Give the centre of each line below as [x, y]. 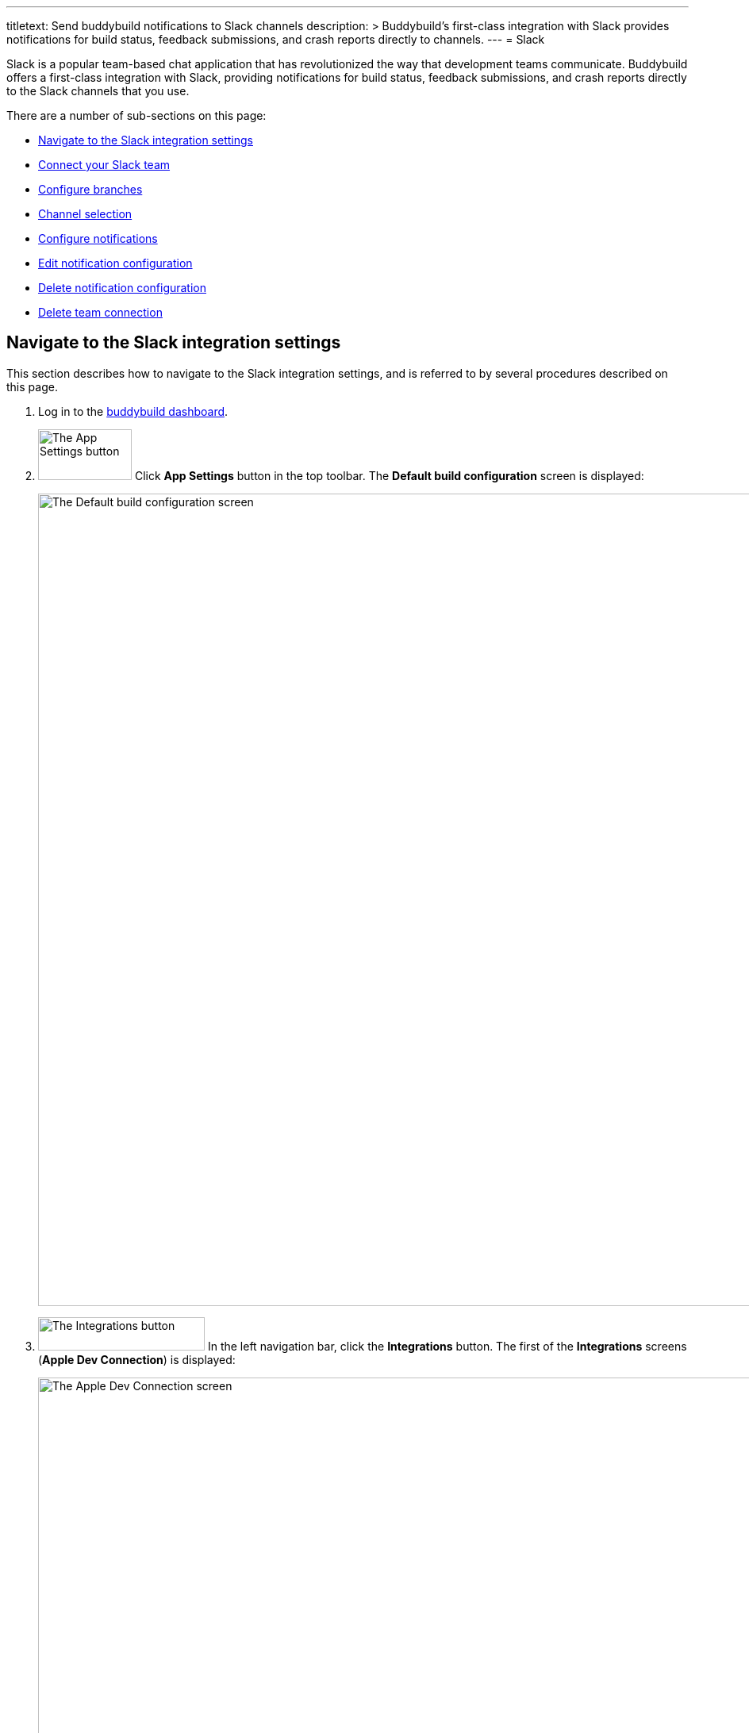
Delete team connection [100, 312]
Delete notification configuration [123, 288]
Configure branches [90, 189]
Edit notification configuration [115, 263]
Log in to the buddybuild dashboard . [133, 411]
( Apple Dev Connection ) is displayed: [137, 1359]
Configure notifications [98, 238]
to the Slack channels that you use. [98, 91]
